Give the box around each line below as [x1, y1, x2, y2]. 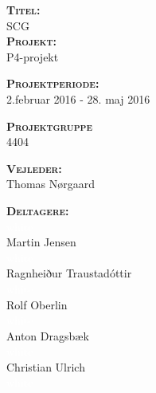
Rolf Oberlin [6, 296, 68, 312]
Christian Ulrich [6, 358, 85, 375]
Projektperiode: [6, 75, 99, 92]
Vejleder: [6, 159, 62, 176]
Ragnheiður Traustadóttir [6, 265, 132, 281]
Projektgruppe [6, 117, 92, 134]
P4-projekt [6, 48, 59, 65]
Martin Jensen [6, 234, 76, 250]
